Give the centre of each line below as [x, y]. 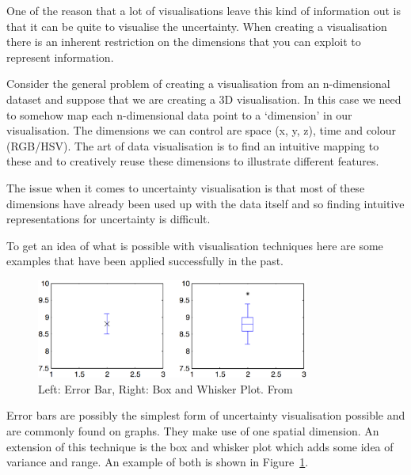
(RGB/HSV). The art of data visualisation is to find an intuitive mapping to [193, 145]
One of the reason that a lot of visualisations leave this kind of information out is [204, 10]
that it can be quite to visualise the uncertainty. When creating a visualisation [197, 26]
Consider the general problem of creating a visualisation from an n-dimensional [198, 84]
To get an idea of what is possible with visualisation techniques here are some [195, 245]
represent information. [60, 57]
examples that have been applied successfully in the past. [145, 261]
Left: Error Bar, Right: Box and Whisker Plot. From [166, 388]
